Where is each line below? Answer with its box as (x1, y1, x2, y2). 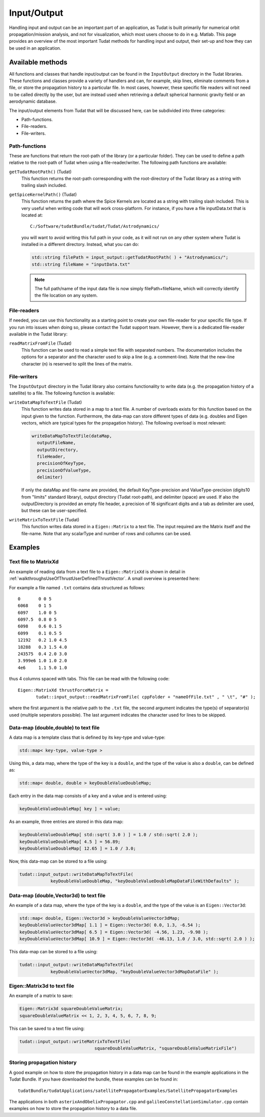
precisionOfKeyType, (37, 460, 86, 466)
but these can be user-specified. (21, 508, 88, 513)
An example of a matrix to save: (9, 993, 73, 998)
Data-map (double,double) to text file (9, 724, 100, 731)
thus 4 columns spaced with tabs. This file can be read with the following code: (9, 676, 170, 682)
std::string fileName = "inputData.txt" (31, 261, 130, 267)
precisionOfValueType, (37, 467, 92, 473)
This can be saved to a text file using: (9, 1026, 85, 1031)
